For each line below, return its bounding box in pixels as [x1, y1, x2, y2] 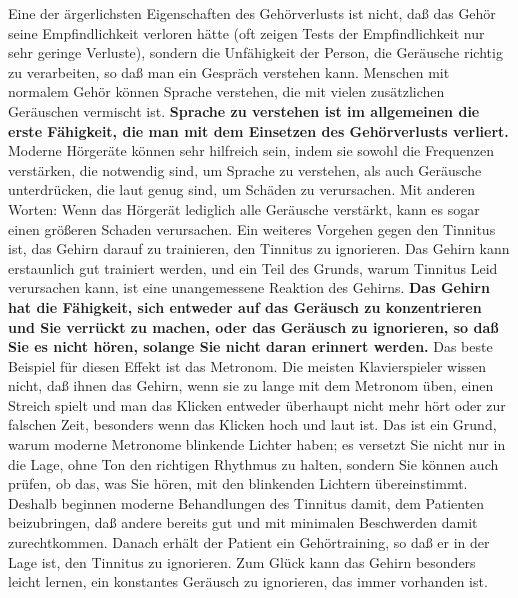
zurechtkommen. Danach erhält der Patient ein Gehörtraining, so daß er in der [8, 532, 490, 553]
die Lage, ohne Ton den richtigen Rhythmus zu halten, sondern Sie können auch [8, 453, 499, 474]
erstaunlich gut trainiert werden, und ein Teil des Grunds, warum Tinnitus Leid [8, 257, 498, 278]
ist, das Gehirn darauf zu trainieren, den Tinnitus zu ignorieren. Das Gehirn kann [8, 238, 510, 259]
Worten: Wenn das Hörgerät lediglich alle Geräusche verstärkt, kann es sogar [8, 198, 480, 219]
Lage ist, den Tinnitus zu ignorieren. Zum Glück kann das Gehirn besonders [8, 551, 476, 572]
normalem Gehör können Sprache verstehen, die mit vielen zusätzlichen [8, 81, 445, 102]
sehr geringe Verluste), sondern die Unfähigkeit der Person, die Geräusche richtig [8, 42, 503, 63]
